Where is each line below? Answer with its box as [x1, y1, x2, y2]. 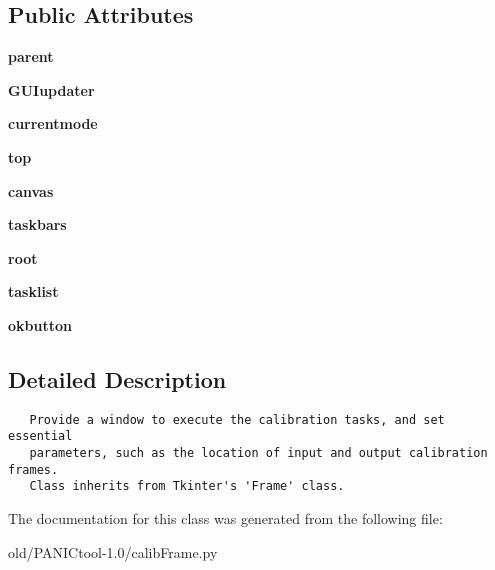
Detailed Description [8, 363, 227, 394]
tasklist [8, 281, 59, 302]
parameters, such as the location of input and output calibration [29, 446, 488, 461]
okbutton [8, 314, 72, 335]
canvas [8, 180, 54, 201]
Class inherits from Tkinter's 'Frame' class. [29, 479, 345, 494]
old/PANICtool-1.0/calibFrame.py [8, 541, 218, 562]
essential [8, 429, 73, 444]
